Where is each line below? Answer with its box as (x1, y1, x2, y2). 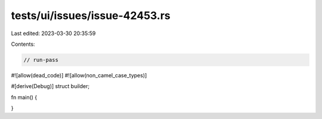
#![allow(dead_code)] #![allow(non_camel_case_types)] (11, 71, 147, 79)
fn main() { (11, 93, 38, 101)
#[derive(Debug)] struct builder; (11, 83, 89, 90)
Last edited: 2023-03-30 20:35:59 (11, 30, 96, 37)
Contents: (11, 40, 35, 48)
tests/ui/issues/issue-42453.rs (11, 9, 171, 22)
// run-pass (23, 57, 59, 63)
